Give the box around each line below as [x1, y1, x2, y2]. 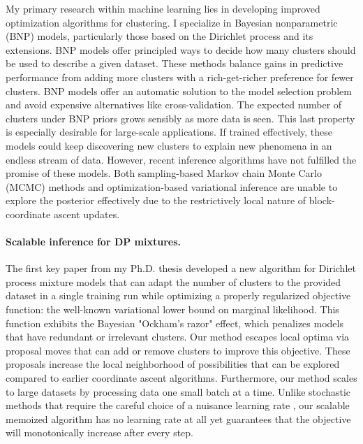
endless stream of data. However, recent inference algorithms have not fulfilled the [6, 152, 357, 166]
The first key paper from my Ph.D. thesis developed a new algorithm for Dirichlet [6, 261, 356, 275]
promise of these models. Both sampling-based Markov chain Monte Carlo [6, 166, 322, 180]
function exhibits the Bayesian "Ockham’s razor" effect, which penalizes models [6, 315, 343, 330]
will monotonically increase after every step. [6, 425, 193, 440]
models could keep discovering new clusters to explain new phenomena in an [6, 138, 332, 152]
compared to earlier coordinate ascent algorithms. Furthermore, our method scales [6, 371, 357, 385]
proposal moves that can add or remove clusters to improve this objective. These [6, 343, 350, 357]
